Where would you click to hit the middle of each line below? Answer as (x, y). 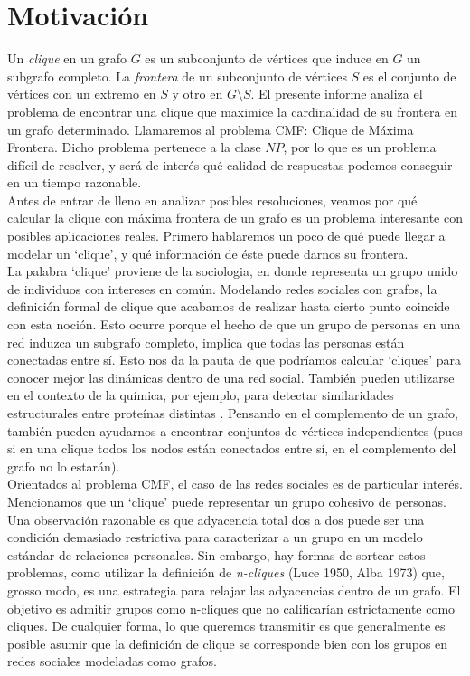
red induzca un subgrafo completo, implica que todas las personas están (206, 342)
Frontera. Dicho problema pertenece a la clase (134, 147)
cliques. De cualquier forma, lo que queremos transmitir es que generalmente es (226, 626)
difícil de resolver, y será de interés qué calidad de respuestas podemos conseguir (230, 164)
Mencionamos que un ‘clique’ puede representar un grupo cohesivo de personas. (227, 501)
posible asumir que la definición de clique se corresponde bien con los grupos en (228, 643)
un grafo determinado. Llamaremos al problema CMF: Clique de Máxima (211, 129)
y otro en (197, 94)
